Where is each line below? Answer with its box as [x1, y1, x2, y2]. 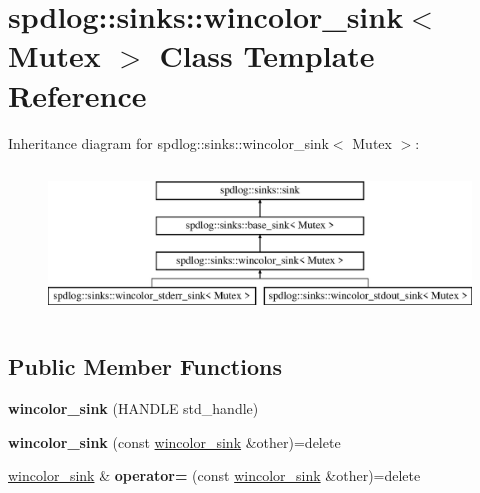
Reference [8, 74, 147, 115]
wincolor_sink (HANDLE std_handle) [8, 398, 259, 419]
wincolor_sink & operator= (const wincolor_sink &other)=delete [8, 465, 421, 486]
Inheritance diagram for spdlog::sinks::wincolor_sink [8, 132, 329, 153]
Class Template [159, 35, 375, 76]
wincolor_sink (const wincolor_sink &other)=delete [8, 431, 341, 452]
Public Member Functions [8, 351, 282, 382]
